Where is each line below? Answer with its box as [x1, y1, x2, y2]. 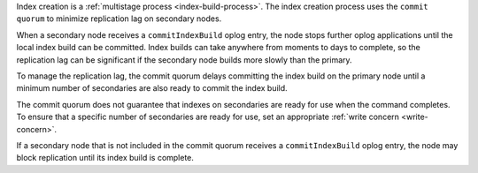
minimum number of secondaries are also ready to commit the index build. [16, 83, 288, 94]
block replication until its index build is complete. [16, 153, 195, 163]
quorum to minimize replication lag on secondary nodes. [16, 13, 222, 24]
